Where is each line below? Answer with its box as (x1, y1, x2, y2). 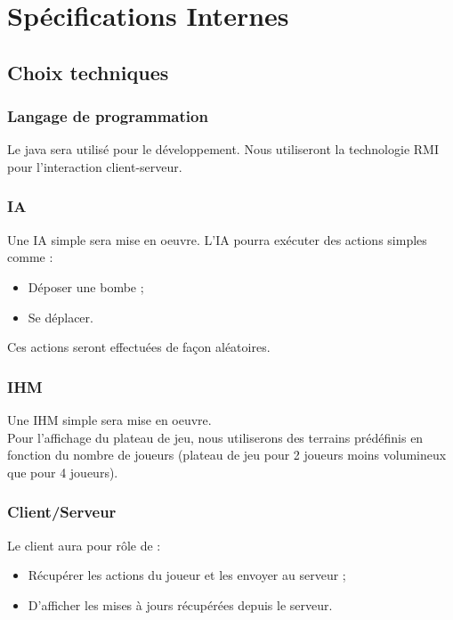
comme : (7, 248, 53, 266)
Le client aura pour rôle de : (7, 535, 161, 554)
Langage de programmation (7, 105, 208, 127)
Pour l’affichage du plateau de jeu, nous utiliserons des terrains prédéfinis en (7, 428, 424, 446)
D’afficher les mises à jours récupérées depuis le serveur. (28, 595, 333, 614)
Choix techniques (7, 58, 169, 86)
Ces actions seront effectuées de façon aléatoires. (7, 338, 271, 356)
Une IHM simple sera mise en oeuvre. (7, 410, 212, 428)
